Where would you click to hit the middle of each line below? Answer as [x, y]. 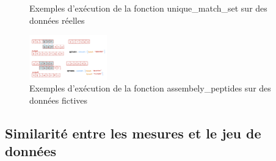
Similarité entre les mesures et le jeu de [133, 133]
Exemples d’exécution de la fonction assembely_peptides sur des [150, 88]
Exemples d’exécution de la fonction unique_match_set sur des [148, 8]
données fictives [59, 100]
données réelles [57, 20]
